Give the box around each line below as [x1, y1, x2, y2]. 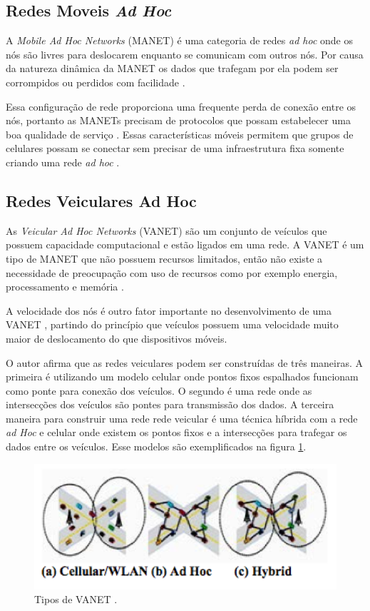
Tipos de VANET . [34, 592, 118, 607]
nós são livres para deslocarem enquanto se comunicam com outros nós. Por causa [6, 46, 364, 61]
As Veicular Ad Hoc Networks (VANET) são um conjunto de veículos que [6, 223, 327, 238]
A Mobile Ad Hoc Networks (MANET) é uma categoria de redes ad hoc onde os [6, 33, 353, 48]
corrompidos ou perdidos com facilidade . [6, 74, 185, 89]
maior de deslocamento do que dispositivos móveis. [6, 330, 227, 345]
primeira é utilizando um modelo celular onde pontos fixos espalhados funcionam [6, 369, 359, 384]
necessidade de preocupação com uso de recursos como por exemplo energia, [6, 265, 338, 280]
